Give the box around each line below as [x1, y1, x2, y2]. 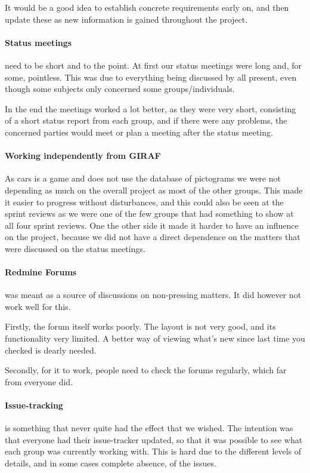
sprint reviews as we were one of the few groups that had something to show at [5, 207, 294, 220]
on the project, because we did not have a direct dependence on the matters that [5, 231, 300, 243]
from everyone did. [5, 375, 73, 388]
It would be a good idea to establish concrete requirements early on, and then [5, 1, 289, 13]
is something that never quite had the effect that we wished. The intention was [5, 422, 293, 434]
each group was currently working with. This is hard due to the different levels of [5, 445, 302, 457]
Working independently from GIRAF [5, 149, 161, 162]
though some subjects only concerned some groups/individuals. [5, 82, 235, 95]
